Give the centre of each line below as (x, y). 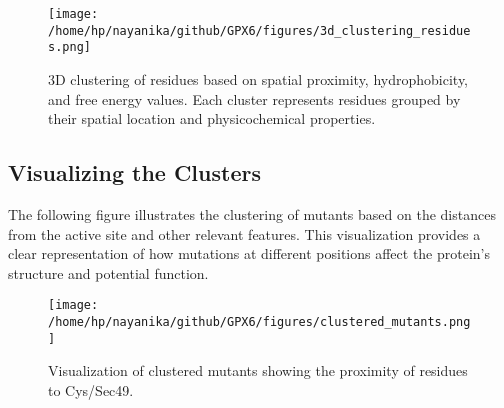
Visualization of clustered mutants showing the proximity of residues (258, 370)
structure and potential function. (108, 272)
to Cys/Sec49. (91, 389)
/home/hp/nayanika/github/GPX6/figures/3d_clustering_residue (259, 30)
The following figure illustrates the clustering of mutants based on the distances (252, 213)
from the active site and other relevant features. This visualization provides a (244, 233)
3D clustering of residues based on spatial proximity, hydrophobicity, (258, 78)
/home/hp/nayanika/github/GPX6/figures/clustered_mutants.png (259, 321)
